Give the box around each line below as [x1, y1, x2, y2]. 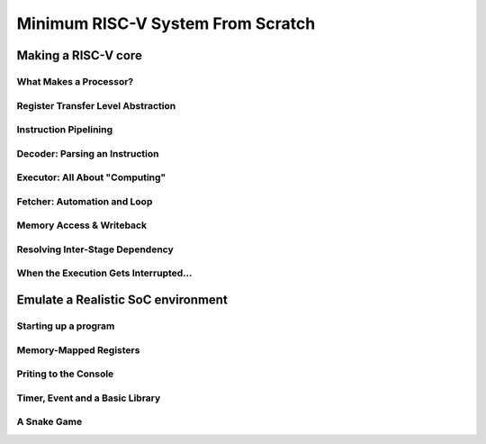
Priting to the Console [16, 367, 114, 380]
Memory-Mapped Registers [16, 343, 140, 356]
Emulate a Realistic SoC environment [16, 293, 229, 308]
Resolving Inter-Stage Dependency [16, 243, 175, 256]
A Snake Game [16, 415, 83, 428]
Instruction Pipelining [16, 123, 113, 136]
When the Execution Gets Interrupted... [16, 267, 193, 279]
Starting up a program [16, 320, 115, 332]
